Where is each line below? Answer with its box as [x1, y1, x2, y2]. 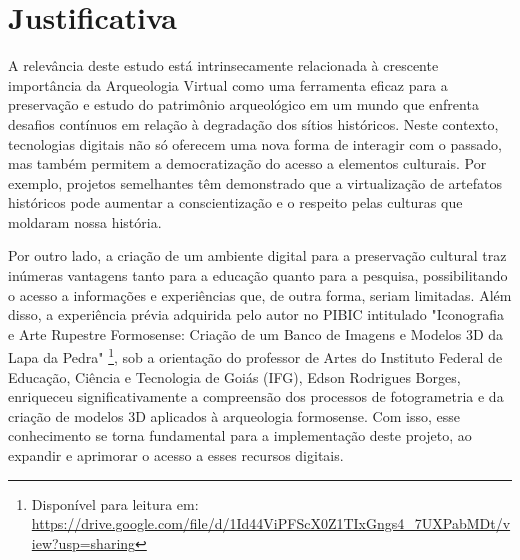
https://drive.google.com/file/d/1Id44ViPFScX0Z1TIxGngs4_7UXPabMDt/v [31, 513, 511, 534]
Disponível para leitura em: [31, 493, 199, 514]
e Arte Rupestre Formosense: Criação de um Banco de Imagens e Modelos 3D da [8, 323, 504, 344]
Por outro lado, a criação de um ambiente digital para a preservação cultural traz [8, 245, 507, 266]
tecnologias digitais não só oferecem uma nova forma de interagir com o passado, [8, 133, 502, 154]
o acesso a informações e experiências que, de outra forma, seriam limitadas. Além [8, 284, 512, 305]
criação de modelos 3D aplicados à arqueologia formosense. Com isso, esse [8, 405, 460, 426]
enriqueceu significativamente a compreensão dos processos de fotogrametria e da [8, 386, 504, 407]
